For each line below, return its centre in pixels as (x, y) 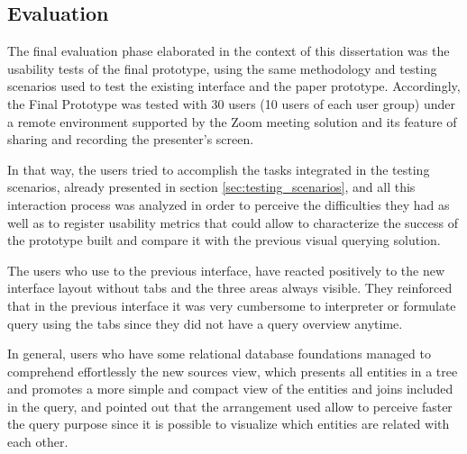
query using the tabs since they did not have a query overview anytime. (205, 323)
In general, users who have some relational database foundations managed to (219, 354)
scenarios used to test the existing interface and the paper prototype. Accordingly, (234, 86)
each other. (38, 442)
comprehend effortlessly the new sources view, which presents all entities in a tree (233, 371)
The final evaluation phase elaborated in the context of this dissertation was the (229, 51)
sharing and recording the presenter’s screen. (131, 139)
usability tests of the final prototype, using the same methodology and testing (222, 68)
